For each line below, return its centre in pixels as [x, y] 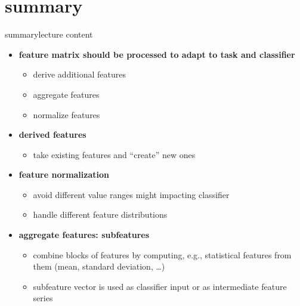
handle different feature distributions [100, 214]
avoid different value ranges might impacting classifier [131, 194]
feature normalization [64, 174]
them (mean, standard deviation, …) [99, 266]
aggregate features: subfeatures [84, 235]
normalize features [67, 114]
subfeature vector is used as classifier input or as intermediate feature [160, 286]
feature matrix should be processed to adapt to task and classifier [157, 54]
